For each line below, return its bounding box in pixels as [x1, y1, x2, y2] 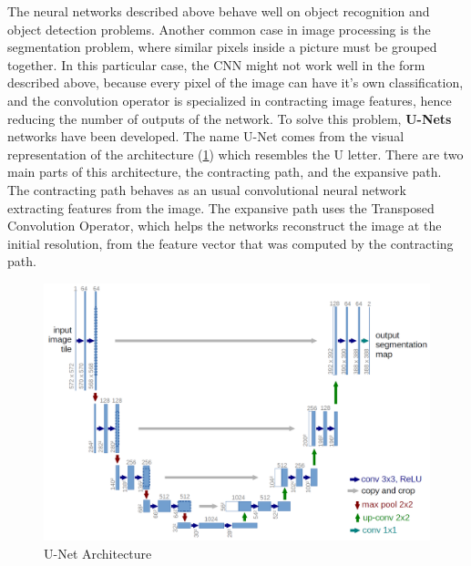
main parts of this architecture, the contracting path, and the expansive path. [7, 162, 442, 181]
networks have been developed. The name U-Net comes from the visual [7, 127, 404, 146]
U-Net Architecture [44, 543, 152, 562]
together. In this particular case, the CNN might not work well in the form [7, 55, 425, 74]
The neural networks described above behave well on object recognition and [7, 2, 430, 20]
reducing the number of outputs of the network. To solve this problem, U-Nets [7, 108, 452, 128]
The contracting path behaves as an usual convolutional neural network [7, 180, 406, 199]
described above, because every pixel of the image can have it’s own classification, [7, 73, 464, 92]
